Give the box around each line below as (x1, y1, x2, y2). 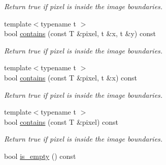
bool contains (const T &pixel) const (4, 116, 119, 127)
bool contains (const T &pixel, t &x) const (4, 72, 137, 82)
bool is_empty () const (4, 150, 76, 161)
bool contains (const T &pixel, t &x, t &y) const (4, 28, 156, 39)
